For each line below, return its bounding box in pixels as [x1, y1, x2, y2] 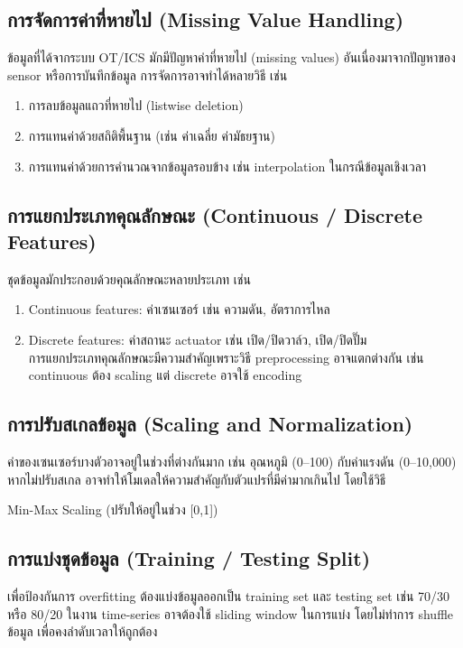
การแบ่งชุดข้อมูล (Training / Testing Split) [7, 544, 371, 572]
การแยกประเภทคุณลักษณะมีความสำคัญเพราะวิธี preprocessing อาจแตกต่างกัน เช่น [28, 347, 424, 366]
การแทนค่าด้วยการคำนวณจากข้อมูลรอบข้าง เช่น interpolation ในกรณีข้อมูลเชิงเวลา [28, 156, 427, 175]
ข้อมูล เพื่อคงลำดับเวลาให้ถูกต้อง [7, 622, 158, 641]
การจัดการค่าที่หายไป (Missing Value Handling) [7, 5, 404, 33]
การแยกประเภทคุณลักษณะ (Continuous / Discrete [7, 200, 423, 228]
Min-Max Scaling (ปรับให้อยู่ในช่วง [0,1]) [7, 500, 218, 519]
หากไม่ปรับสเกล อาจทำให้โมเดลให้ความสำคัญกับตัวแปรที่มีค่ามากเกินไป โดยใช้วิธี [7, 469, 386, 488]
